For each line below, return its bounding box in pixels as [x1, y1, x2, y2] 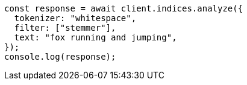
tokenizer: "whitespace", [14, 13, 137, 23]
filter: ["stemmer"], [14, 23, 116, 33]
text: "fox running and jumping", [14, 33, 177, 42]
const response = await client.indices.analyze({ [4, 4, 243, 13]
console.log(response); [4, 52, 116, 61]
